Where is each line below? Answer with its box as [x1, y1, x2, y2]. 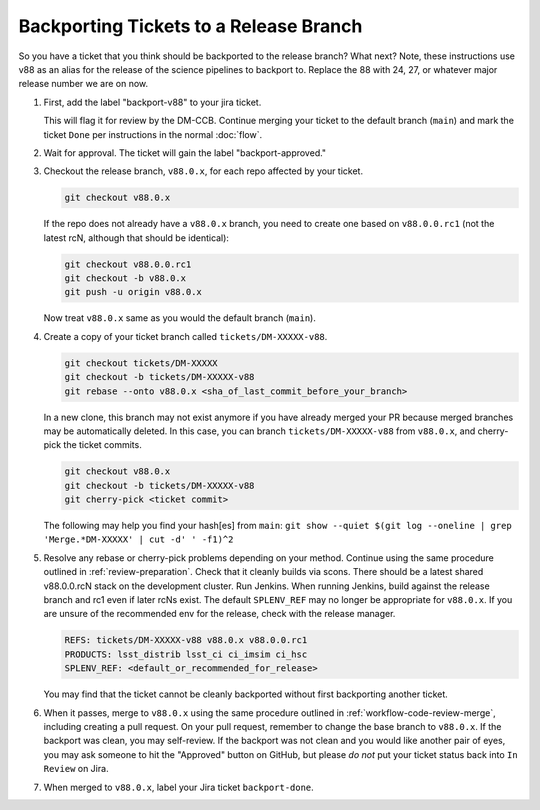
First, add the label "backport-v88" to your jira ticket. [43, 96, 262, 108]
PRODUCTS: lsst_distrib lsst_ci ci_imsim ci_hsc [64, 648, 308, 660]
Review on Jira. [43, 763, 109, 775]
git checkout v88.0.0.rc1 [64, 258, 192, 270]
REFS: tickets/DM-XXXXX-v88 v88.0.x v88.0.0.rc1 [64, 635, 308, 646]
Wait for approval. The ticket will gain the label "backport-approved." [43, 146, 327, 159]
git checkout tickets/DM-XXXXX [64, 357, 219, 369]
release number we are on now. [18, 78, 149, 90]
